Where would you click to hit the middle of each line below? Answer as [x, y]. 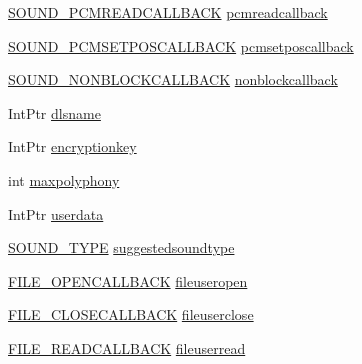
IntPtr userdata [56, 213]
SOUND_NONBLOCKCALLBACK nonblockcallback [173, 79]
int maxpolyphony [64, 179]
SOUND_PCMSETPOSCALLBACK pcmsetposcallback [181, 45]
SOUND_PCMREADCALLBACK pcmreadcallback [168, 12]
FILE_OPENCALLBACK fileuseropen [128, 280]
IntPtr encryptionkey [72, 146]
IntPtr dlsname [54, 112]
